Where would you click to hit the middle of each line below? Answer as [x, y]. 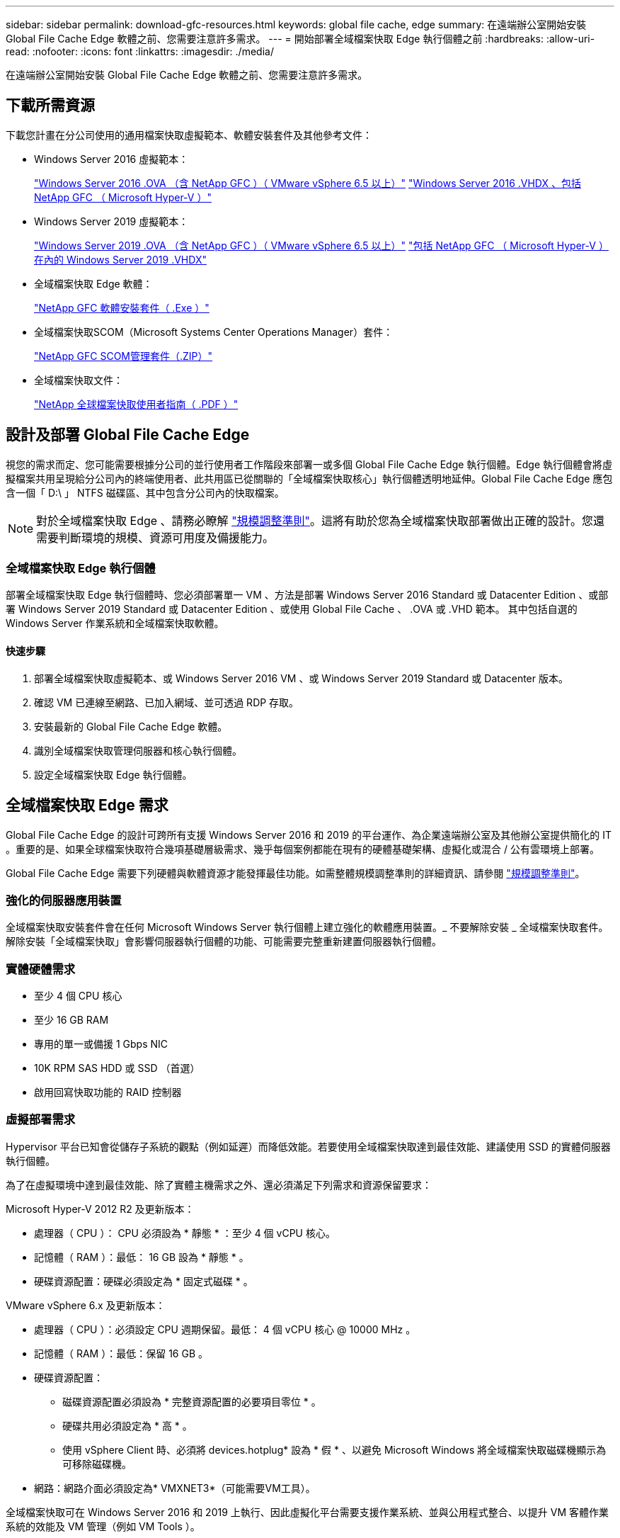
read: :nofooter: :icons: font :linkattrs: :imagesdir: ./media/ [140, 51]
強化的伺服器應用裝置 [64, 900]
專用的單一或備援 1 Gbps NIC [101, 1044]
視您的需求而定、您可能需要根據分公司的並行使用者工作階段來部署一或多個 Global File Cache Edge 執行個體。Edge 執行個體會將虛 [309, 464]
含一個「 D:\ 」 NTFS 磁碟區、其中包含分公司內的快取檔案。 [145, 492]
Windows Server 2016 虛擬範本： [111, 159]
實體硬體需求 [41, 969]
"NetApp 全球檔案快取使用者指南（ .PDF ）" [136, 404]
